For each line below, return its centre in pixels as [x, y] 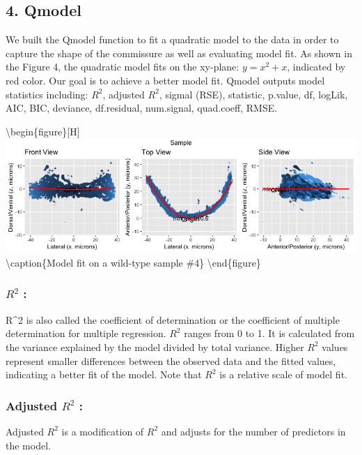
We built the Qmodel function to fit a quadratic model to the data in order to [172, 39]
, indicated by [316, 67]
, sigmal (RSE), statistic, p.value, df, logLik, [253, 94]
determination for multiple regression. [86, 333]
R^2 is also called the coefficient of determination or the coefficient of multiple [173, 319]
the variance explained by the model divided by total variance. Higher [155, 346]
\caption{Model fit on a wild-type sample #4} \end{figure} [133, 262]
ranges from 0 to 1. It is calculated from [269, 333]
